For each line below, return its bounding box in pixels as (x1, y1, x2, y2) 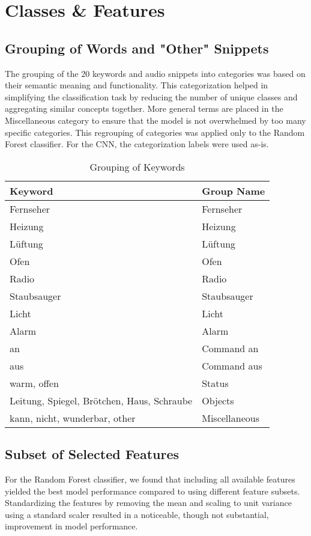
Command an (202, 341, 259, 355)
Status (202, 376, 229, 390)
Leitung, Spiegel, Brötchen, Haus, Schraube (10, 393, 193, 407)
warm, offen (10, 376, 59, 390)
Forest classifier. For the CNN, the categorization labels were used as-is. (5, 138, 269, 150)
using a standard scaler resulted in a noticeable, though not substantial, (5, 508, 269, 520)
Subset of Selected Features (5, 445, 180, 463)
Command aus (202, 358, 262, 373)
